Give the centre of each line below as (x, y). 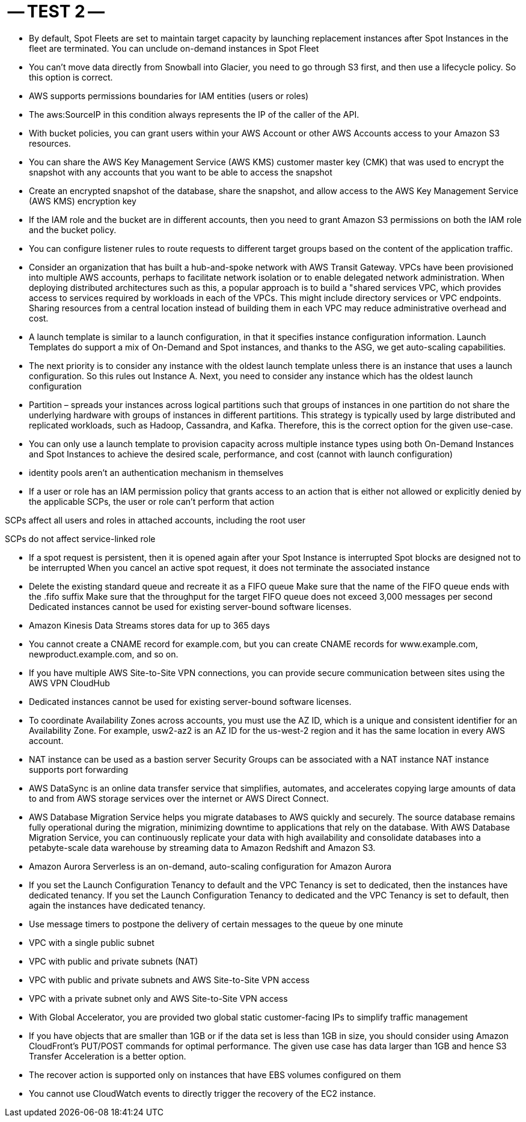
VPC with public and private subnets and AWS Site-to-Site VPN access (169, 980)
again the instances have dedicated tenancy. (117, 905)
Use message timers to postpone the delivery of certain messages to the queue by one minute (216, 924)
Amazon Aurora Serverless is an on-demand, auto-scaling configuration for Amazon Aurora (210, 866)
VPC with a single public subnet (92, 942)
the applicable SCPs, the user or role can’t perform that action (152, 501)
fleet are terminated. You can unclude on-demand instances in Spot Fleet (174, 48)
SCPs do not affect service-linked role (80, 538)
